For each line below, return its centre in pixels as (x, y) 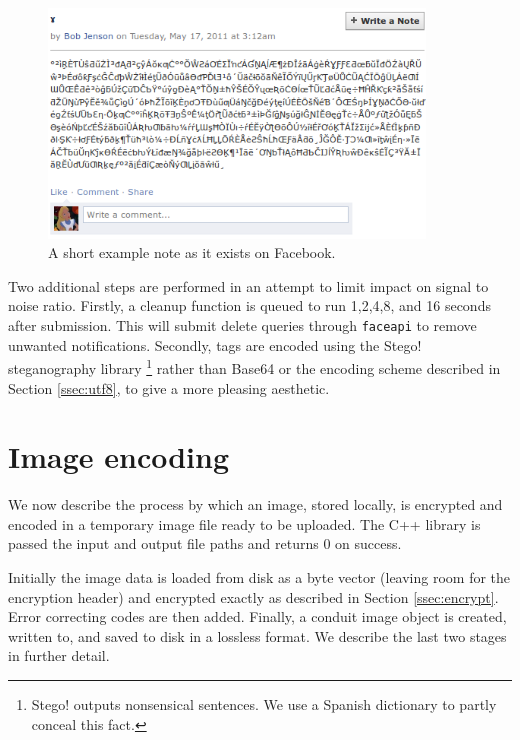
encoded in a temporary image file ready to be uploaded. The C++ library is (244, 523)
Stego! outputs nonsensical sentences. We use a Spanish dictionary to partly (264, 704)
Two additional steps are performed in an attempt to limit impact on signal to (248, 285)
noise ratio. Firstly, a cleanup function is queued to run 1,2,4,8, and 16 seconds (249, 305)
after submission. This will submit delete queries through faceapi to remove (242, 325)
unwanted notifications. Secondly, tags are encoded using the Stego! (215, 344)
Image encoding (119, 456)
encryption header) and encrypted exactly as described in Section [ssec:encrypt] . (253, 596)
